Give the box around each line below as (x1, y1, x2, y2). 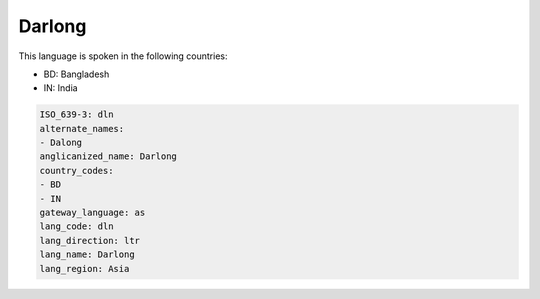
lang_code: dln (39, 221, 114, 232)
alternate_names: (39, 123, 125, 134)
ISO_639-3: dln (39, 109, 114, 120)
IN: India (43, 82, 79, 94)
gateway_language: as (39, 207, 146, 219)
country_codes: (39, 165, 114, 176)
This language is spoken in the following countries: (18, 50, 228, 62)
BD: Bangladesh (43, 68, 110, 80)
